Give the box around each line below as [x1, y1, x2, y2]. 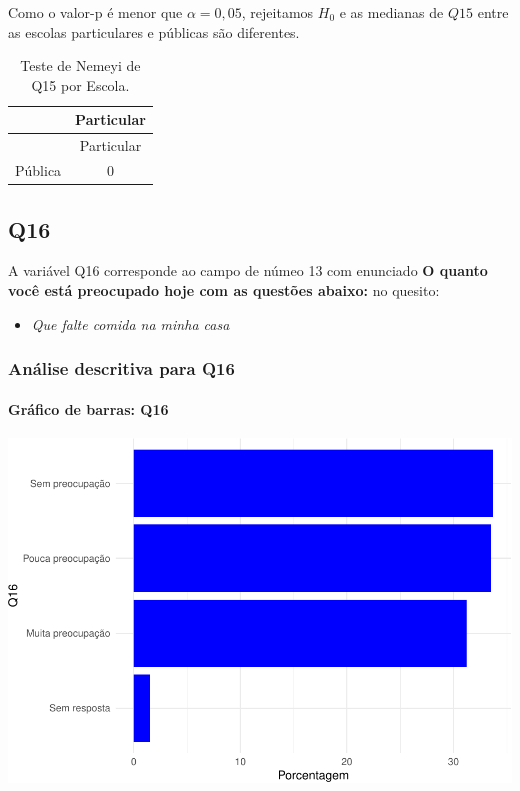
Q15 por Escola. [31, 74, 130, 95]
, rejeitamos [241, 2, 314, 22]
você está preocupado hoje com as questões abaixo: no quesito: [8, 279, 440, 300]
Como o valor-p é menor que [8, 2, 183, 22]
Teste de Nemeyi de [20, 55, 141, 76]
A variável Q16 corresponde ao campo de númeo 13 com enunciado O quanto [8, 260, 488, 281]
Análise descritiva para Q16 [8, 356, 235, 381]
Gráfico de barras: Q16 [8, 398, 169, 419]
